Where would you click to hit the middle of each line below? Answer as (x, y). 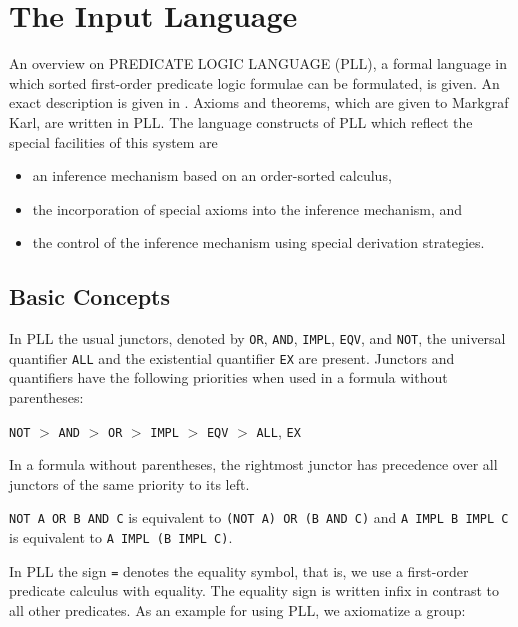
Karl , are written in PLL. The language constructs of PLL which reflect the (241, 121)
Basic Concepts (90, 296)
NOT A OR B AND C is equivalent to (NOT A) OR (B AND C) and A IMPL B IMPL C (259, 517)
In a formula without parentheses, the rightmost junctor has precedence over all (253, 464)
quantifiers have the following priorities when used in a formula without (228, 377)
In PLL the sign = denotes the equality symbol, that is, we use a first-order (239, 570)
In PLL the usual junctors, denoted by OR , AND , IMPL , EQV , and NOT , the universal (257, 338)
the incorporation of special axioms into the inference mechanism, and (247, 208)
